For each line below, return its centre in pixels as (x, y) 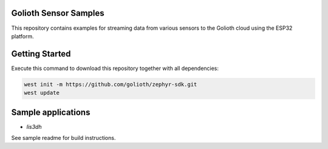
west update (42, 93)
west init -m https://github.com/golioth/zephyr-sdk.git (111, 84)
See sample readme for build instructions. (63, 138)
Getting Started (41, 54)
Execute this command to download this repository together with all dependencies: (115, 68)
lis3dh (34, 126)
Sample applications (51, 112)
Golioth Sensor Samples (58, 13)
